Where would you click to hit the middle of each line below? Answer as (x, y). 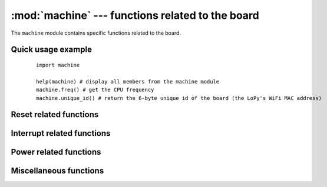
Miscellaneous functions (57, 171)
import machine (58, 65)
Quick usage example (52, 50)
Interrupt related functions (61, 133)
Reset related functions (55, 115)
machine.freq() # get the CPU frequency (95, 90)
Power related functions (56, 152)
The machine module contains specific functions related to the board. (96, 33)
